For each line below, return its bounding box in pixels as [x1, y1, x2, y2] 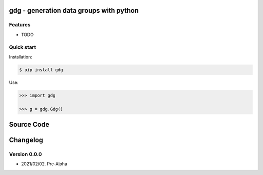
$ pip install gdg [19, 67, 63, 73]
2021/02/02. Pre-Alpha [21, 161, 68, 167]
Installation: [9, 54, 33, 59]
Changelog [9, 136, 43, 144]
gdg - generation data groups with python [9, 6, 139, 15]
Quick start [9, 44, 37, 51]
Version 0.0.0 [9, 151, 42, 158]
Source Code [9, 120, 50, 129]
